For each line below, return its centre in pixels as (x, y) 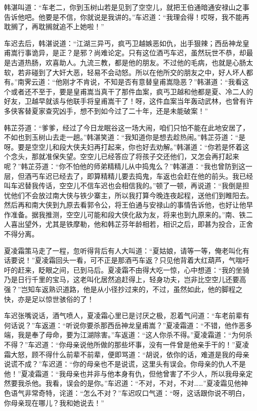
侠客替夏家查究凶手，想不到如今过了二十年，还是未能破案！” (109, 110)
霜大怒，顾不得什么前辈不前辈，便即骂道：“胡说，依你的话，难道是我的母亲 (127, 354)
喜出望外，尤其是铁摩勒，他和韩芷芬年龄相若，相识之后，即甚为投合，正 (128, 224)
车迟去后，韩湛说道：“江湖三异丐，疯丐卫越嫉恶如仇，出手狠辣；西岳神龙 (123, 43)
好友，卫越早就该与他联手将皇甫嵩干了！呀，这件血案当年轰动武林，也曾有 (125, 101)
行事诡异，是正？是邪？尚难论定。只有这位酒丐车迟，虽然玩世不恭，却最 (135, 53)
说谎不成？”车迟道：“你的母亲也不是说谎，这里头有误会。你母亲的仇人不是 (125, 364)
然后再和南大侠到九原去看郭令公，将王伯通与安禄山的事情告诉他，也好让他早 (128, 205)
